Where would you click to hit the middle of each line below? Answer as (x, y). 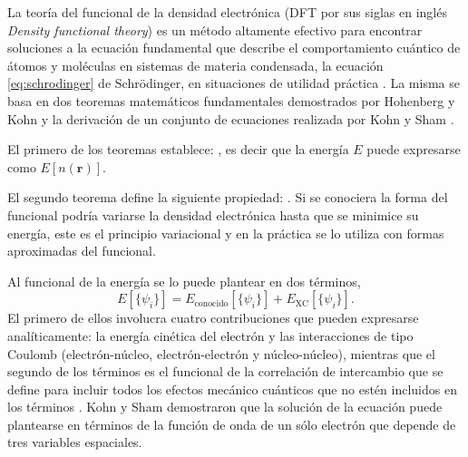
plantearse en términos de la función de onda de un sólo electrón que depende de (232, 424)
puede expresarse (414, 149)
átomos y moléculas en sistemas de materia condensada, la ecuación (195, 65)
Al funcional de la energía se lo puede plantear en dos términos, (184, 281)
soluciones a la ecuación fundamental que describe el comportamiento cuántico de (234, 48)
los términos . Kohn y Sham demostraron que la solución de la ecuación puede (225, 407)
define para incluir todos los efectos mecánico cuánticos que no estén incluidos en (232, 389)
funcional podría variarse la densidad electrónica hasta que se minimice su (213, 214)
